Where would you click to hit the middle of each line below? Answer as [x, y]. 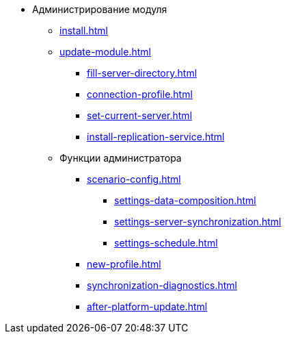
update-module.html [105, 52]
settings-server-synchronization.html [198, 222]
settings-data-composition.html [185, 200]
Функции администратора [121, 158]
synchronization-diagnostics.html [162, 285]
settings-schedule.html [166, 243]
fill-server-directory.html [142, 73]
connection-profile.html [140, 94]
